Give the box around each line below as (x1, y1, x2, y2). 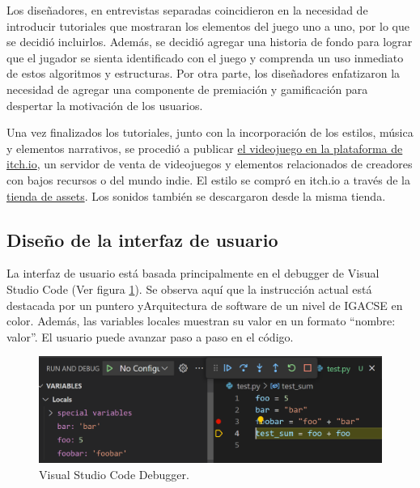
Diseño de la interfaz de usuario (6, 227, 278, 252)
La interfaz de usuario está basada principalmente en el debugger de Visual (6, 265, 380, 282)
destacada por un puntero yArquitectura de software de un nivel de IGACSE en (6, 296, 403, 313)
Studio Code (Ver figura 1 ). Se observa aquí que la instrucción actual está (6, 280, 372, 297)
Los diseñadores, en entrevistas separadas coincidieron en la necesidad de (6, 2, 368, 18)
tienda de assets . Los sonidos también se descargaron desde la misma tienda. (6, 187, 386, 204)
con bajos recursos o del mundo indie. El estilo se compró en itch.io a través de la (6, 171, 410, 188)
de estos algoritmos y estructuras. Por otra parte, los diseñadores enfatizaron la (6, 65, 401, 82)
